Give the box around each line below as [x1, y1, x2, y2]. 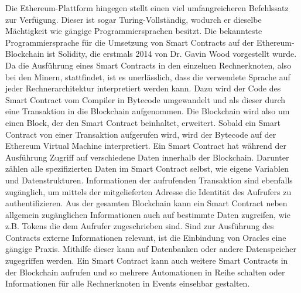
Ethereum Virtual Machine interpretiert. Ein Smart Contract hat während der [5, 139, 286, 152]
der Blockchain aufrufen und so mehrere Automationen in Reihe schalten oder [5, 265, 285, 278]
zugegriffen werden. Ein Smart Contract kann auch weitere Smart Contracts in [5, 254, 288, 267]
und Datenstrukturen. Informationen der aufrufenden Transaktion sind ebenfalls [5, 173, 293, 186]
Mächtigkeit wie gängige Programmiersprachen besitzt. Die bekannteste [5, 25, 262, 37]
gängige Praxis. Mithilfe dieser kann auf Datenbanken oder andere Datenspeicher [5, 243, 296, 255]
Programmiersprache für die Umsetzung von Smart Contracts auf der [5, 36, 254, 48]
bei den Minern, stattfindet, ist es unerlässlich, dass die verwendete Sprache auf [5, 70, 290, 83]
